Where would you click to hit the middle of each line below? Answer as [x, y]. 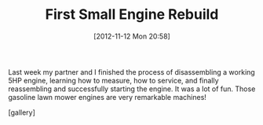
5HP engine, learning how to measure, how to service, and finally [113, 80]
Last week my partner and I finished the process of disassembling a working [131, 72]
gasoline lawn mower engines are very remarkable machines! [107, 97]
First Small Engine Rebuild [132, 15]
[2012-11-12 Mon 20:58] [132, 36]
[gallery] [22, 112]
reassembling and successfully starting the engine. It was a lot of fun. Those [132, 89]
